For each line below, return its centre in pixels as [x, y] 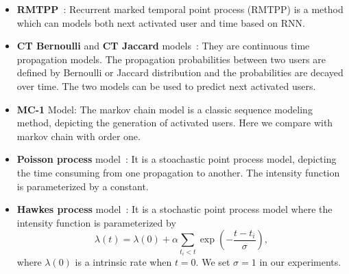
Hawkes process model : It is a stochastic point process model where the [174, 209]
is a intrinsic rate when [123, 262]
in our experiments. [300, 262]
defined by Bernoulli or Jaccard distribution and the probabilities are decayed [180, 72]
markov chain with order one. [79, 136]
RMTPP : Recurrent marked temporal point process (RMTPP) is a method [180, 9]
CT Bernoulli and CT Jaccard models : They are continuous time [163, 46]
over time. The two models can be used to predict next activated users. [166, 85]
